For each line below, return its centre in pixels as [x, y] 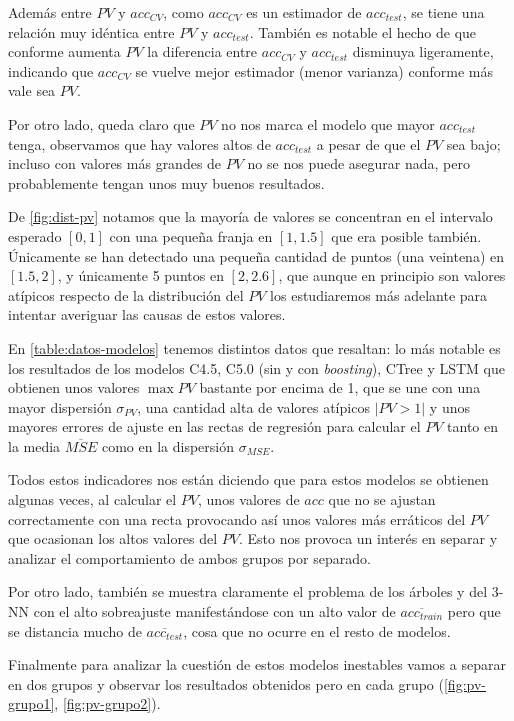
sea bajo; [473, 143]
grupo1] [31, 703]
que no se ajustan [382, 499]
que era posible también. [406, 235]
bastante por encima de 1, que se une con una [340, 387]
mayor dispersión [60, 406]
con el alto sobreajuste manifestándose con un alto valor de [214, 611]
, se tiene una [443, 12]
